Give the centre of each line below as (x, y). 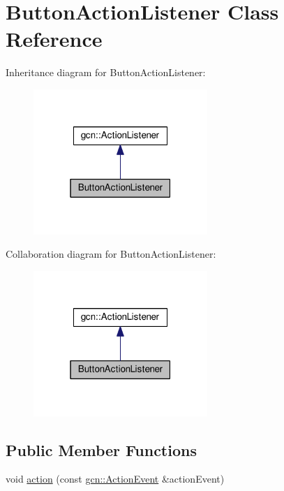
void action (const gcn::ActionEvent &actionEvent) (115, 479)
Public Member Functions (101, 449)
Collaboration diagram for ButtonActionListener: (111, 254)
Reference (54, 39)
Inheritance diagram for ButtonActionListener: (106, 72)
